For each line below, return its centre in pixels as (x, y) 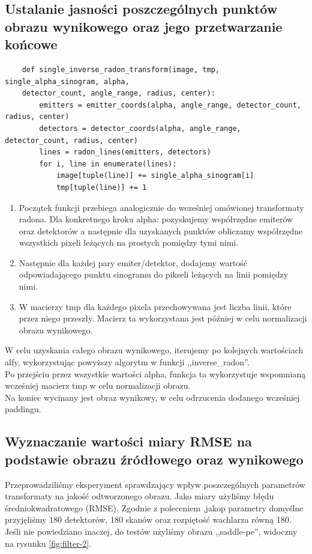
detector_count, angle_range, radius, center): (118, 93)
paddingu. (23, 409)
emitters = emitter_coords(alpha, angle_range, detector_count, (170, 105)
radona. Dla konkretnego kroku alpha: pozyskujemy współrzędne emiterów (156, 219)
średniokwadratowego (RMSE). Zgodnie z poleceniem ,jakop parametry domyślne (154, 507)
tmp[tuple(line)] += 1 (101, 187)
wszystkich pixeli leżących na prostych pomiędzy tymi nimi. (129, 242)
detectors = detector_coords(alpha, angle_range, (140, 128)
